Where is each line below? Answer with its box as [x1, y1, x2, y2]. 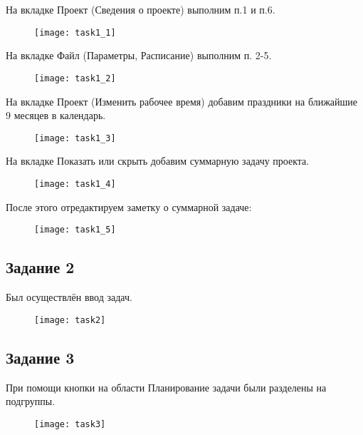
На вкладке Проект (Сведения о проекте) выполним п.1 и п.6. [6, 2, 275, 16]
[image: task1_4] [34, 178, 116, 189]
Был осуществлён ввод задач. [6, 290, 132, 304]
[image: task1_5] [34, 225, 116, 235]
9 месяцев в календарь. [6, 108, 106, 123]
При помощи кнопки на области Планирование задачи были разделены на [6, 379, 327, 394]
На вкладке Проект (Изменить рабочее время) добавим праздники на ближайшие [6, 93, 358, 108]
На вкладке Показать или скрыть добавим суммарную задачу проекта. [6, 153, 310, 168]
